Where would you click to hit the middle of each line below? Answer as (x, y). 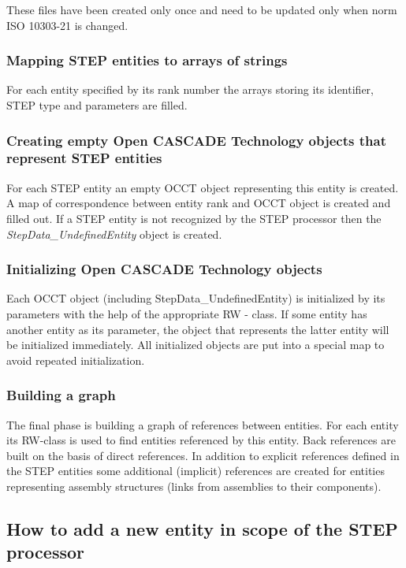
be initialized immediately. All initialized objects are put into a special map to (196, 345)
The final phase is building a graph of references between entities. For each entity (203, 424)
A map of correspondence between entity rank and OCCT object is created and (199, 203)
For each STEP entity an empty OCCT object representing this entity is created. (203, 187)
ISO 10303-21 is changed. (67, 25)
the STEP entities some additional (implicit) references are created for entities (196, 471)
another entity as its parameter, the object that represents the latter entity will (198, 329)
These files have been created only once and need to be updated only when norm (202, 9)
